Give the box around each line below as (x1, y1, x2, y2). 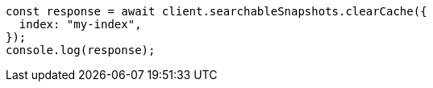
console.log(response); (6, 44, 156, 57)
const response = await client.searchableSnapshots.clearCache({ (6, 5, 427, 18)
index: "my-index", (19, 18, 142, 31)
